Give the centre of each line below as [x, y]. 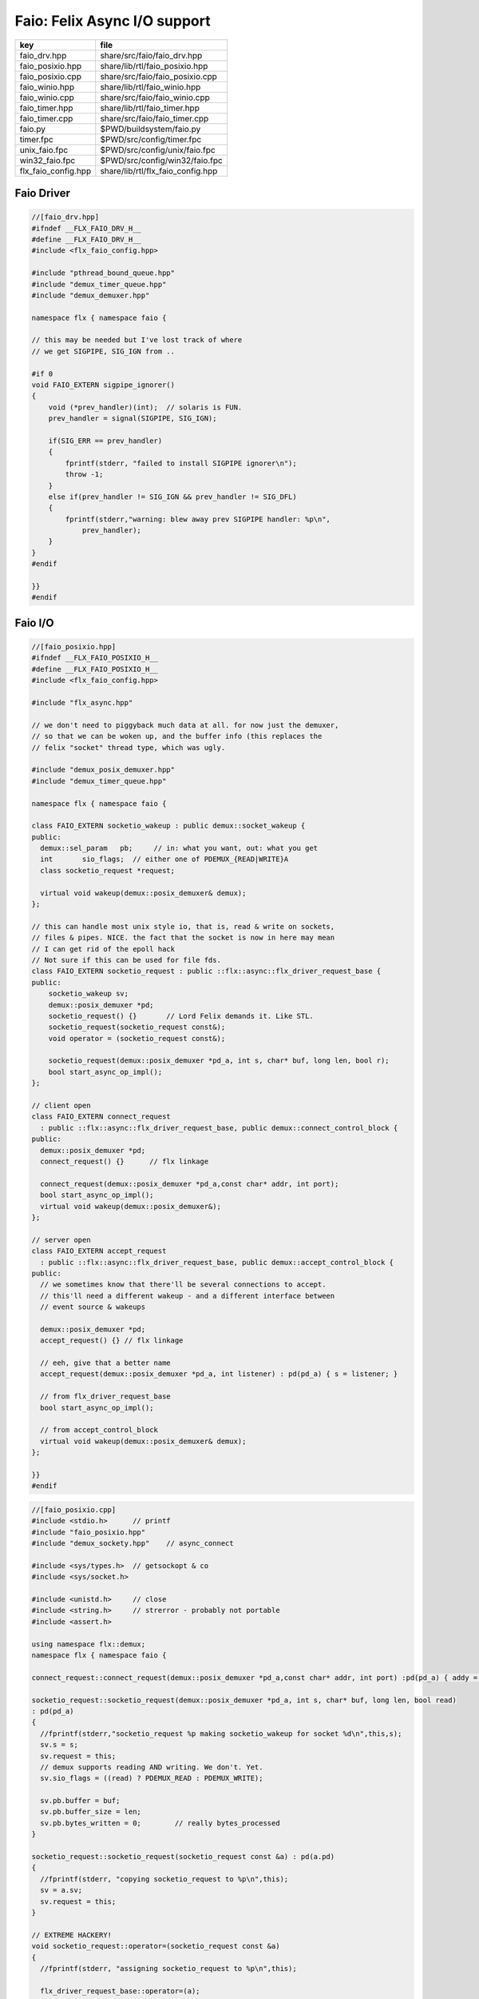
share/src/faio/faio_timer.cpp [154, 118]
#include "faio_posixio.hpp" [89, 1532]
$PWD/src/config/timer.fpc [151, 139]
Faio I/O [34, 622]
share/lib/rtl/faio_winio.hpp [150, 86]
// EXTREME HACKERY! [71, 1935]
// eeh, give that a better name [105, 1363]
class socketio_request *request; [108, 870]
